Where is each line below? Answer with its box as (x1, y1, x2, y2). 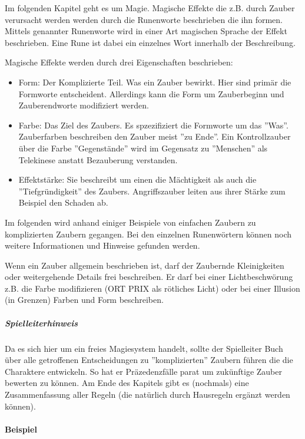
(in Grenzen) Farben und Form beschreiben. (5, 293, 164, 306)
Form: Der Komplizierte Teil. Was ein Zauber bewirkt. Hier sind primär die (18, 75, 291, 88)
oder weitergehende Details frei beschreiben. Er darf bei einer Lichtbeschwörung (5, 270, 293, 283)
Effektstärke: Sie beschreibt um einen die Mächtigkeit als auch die (18, 173, 257, 186)
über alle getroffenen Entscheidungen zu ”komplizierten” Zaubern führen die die (5, 354, 293, 366)
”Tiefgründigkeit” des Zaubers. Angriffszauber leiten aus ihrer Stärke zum (18, 184, 286, 197)
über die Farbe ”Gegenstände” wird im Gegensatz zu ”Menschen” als (18, 141, 268, 154)
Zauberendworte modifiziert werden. (18, 99, 149, 111)
